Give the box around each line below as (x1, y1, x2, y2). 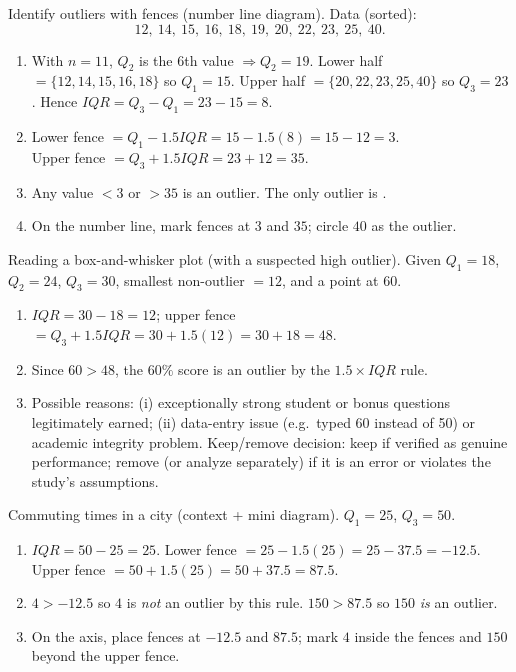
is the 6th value (139, 49, 234, 70)
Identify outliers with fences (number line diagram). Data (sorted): (8, 3, 417, 23)
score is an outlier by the (178, 358, 330, 379)
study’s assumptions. (31, 470, 159, 491)
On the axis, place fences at (31, 625, 201, 646)
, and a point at (282, 269, 379, 290)
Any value (31, 181, 94, 202)
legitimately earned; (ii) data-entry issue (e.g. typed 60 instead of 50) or (31, 411, 476, 432)
